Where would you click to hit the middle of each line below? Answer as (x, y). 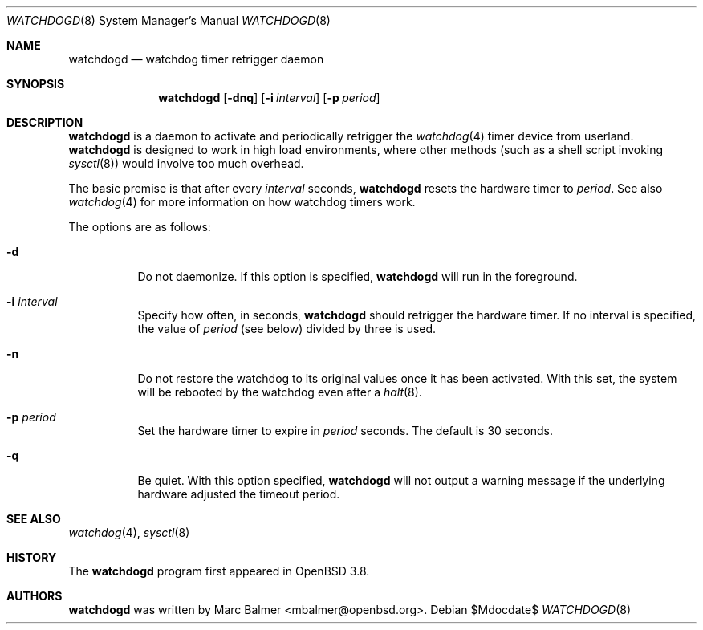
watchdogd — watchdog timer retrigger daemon (196, 59)
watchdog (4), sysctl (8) (129, 532)
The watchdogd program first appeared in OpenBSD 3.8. (219, 571)
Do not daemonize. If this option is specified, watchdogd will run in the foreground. (358, 276)
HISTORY (32, 557)
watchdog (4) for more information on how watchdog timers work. (242, 202)
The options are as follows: (140, 227)
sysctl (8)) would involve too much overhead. (186, 163)
